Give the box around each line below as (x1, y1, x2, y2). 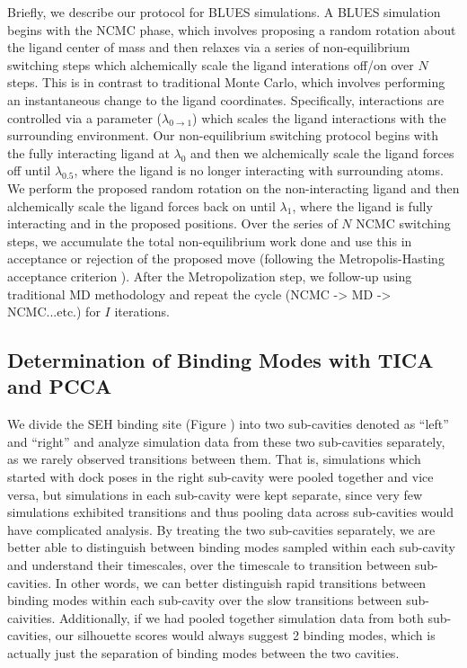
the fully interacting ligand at (7, 143, 170, 162)
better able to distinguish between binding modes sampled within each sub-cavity (7, 538, 455, 557)
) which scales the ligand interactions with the (192, 108, 446, 127)
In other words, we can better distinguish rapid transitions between (55, 573, 427, 592)
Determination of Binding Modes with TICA (7, 346, 434, 374)
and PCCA (7, 372, 112, 400)
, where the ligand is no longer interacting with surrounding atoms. (74, 161, 444, 180)
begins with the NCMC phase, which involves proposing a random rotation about (7, 20, 456, 39)
